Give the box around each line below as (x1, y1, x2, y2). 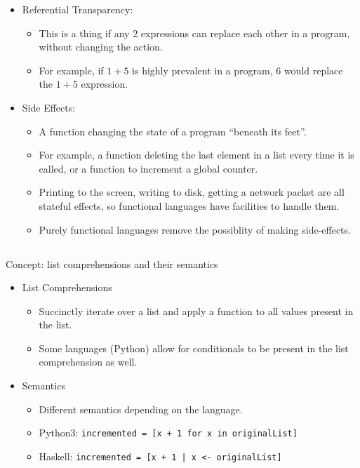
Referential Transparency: (22, 2, 133, 16)
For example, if (39, 62, 104, 77)
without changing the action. (39, 39, 163, 54)
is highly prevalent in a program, (132, 62, 273, 77)
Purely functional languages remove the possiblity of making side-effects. (39, 222, 351, 236)
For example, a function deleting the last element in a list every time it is (39, 147, 354, 162)
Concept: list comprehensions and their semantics (6, 256, 218, 271)
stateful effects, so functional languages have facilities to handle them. (39, 198, 340, 213)
